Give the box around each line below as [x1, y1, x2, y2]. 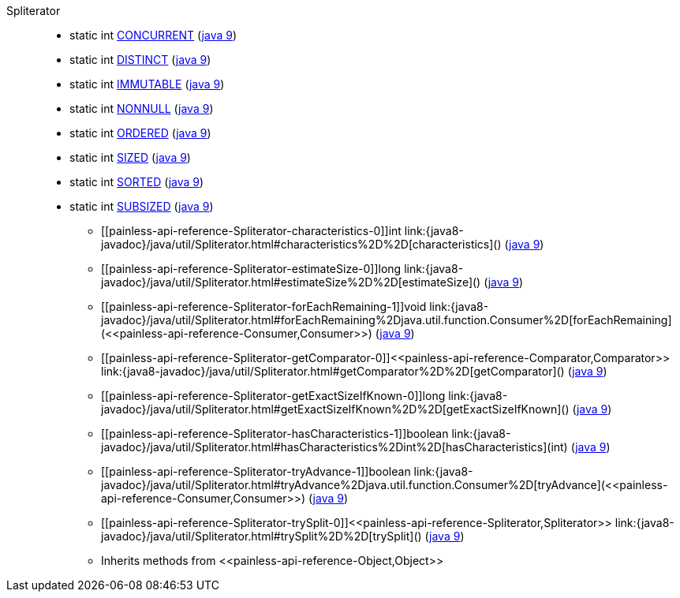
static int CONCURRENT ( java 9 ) [69, 28, 237, 42]
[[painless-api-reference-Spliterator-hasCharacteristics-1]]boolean [101, 427, 449, 440]
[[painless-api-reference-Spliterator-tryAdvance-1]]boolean [101, 465, 411, 478]
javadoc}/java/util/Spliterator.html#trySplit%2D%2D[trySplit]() [101, 529, 422, 543]
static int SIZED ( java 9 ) [69, 151, 191, 164]
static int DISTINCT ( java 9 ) [69, 53, 211, 66]
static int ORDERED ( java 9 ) [69, 126, 211, 140]
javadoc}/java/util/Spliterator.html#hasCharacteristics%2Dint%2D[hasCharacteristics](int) [101, 440, 568, 454]
